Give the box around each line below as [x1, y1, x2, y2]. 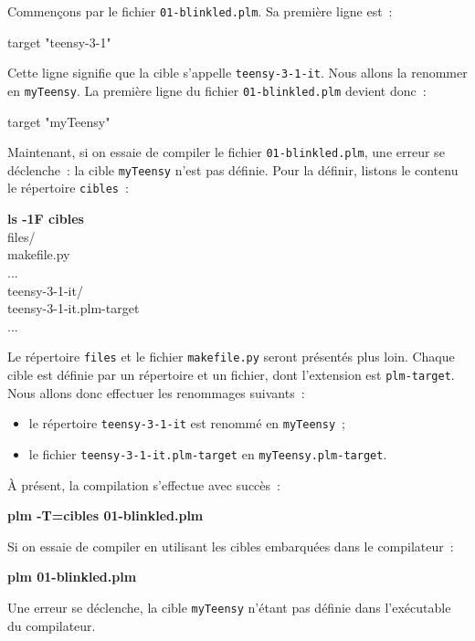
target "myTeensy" [7, 111, 111, 131]
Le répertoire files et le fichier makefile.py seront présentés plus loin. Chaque [7, 347, 455, 366]
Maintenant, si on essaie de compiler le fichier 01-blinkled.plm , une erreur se [7, 142, 445, 162]
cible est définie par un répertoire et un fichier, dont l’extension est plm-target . [7, 364, 455, 384]
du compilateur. [7, 615, 96, 635]
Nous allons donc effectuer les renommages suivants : [7, 383, 305, 402]
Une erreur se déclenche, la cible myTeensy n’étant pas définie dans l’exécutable [7, 597, 451, 616]
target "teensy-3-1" [7, 32, 111, 51]
